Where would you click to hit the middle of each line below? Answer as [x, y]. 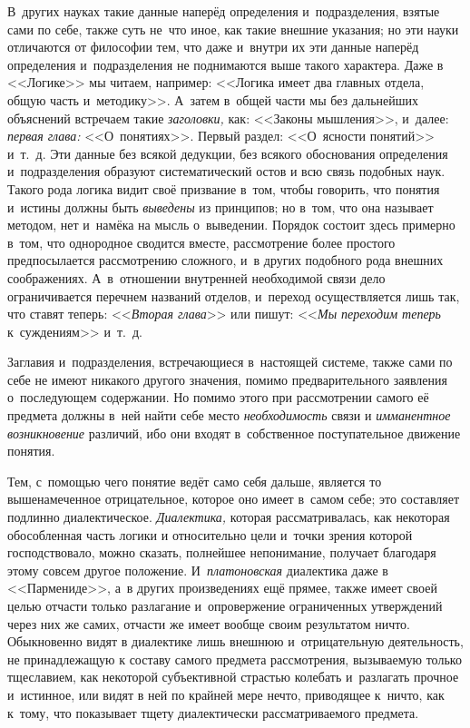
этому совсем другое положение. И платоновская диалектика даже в [198, 570]
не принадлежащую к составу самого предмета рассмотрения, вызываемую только [235, 659]
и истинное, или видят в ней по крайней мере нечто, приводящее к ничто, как [226, 694]
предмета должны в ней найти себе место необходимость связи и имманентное [229, 415]
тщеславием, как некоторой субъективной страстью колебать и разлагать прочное [233, 677]
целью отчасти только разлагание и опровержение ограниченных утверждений [225, 605]
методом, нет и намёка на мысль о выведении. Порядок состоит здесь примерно [231, 225]
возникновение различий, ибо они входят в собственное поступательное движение [234, 433]
